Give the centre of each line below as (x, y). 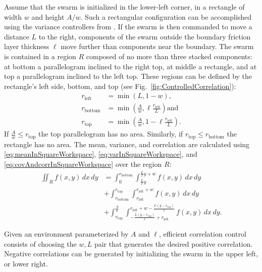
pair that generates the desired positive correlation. (173, 243)
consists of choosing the (40, 243)
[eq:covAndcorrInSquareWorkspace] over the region (83, 164)
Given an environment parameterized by (66, 234)
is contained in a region (40, 56)
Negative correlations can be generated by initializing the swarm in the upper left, (131, 254)
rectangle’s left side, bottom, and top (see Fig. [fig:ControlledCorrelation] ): (120, 86)
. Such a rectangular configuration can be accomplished (166, 16)
